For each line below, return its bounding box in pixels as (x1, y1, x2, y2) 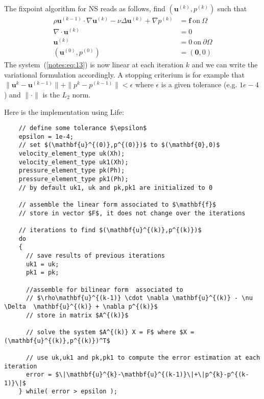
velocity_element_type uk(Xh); (18, 150, 125, 158)
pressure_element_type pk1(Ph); (18, 176, 129, 183)
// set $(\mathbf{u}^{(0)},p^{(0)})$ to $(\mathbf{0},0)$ (18, 141, 220, 149)
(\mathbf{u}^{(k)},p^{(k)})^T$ (4, 337, 110, 344)
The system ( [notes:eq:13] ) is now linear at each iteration (4, 59, 184, 70)
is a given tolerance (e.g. (161, 79, 237, 90)
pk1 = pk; (26, 269, 59, 277)
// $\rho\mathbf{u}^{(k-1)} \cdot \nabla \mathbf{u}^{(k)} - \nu (26, 294, 253, 302)
